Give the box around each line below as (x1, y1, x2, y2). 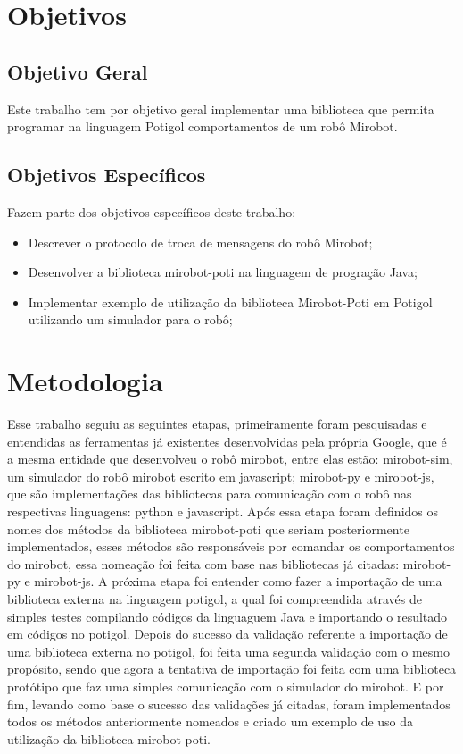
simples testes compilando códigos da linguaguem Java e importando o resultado (7, 607, 448, 625)
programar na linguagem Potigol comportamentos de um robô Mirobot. (7, 117, 398, 136)
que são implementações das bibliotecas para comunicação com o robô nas (7, 484, 412, 503)
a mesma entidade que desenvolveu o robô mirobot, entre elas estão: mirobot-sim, (7, 449, 453, 468)
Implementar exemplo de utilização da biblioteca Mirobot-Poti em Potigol (28, 292, 433, 311)
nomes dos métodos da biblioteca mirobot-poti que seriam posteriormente (7, 519, 409, 538)
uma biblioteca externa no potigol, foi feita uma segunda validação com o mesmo (7, 641, 451, 660)
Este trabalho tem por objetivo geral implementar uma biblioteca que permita (7, 99, 434, 118)
